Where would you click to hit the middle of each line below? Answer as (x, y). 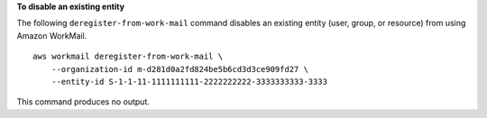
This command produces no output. (83, 102)
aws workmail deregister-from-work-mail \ (128, 57)
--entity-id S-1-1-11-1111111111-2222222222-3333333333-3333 (189, 82)
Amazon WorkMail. (52, 35)
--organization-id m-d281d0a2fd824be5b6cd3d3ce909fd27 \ (179, 69)
